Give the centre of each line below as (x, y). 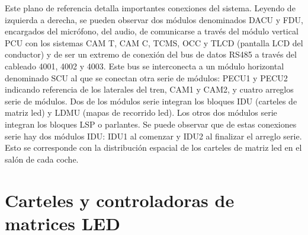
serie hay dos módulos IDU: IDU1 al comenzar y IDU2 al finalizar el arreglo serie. (153, 136)
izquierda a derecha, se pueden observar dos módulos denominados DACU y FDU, (154, 19)
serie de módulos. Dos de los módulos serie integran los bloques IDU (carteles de (151, 101)
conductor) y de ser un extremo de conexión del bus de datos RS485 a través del (151, 54)
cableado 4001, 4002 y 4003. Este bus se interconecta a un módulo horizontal (145, 66)
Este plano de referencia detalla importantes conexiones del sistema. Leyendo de (150, 8)
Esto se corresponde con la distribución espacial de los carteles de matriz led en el (153, 147)
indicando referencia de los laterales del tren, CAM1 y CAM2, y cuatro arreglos (149, 89)
